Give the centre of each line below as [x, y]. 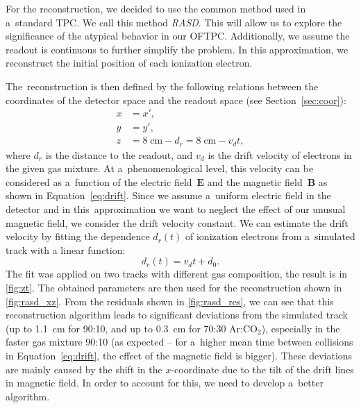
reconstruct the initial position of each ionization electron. [129, 63]
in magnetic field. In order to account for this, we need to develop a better [165, 383]
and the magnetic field [255, 181]
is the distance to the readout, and [119, 154]
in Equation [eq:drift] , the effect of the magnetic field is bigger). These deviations [179, 356]
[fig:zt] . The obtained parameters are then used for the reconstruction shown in [174, 288]
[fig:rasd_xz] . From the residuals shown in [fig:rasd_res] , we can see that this [170, 301]
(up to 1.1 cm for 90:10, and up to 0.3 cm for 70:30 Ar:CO [132, 328]
